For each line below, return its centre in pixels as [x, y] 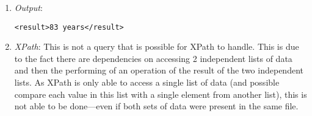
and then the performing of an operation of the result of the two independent [159, 70]
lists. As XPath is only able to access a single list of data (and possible [147, 82]
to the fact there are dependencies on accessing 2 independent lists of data [153, 58]
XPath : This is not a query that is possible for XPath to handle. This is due [157, 46]
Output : [28, 7]
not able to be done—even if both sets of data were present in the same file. [156, 106]
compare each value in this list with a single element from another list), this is [161, 94]
